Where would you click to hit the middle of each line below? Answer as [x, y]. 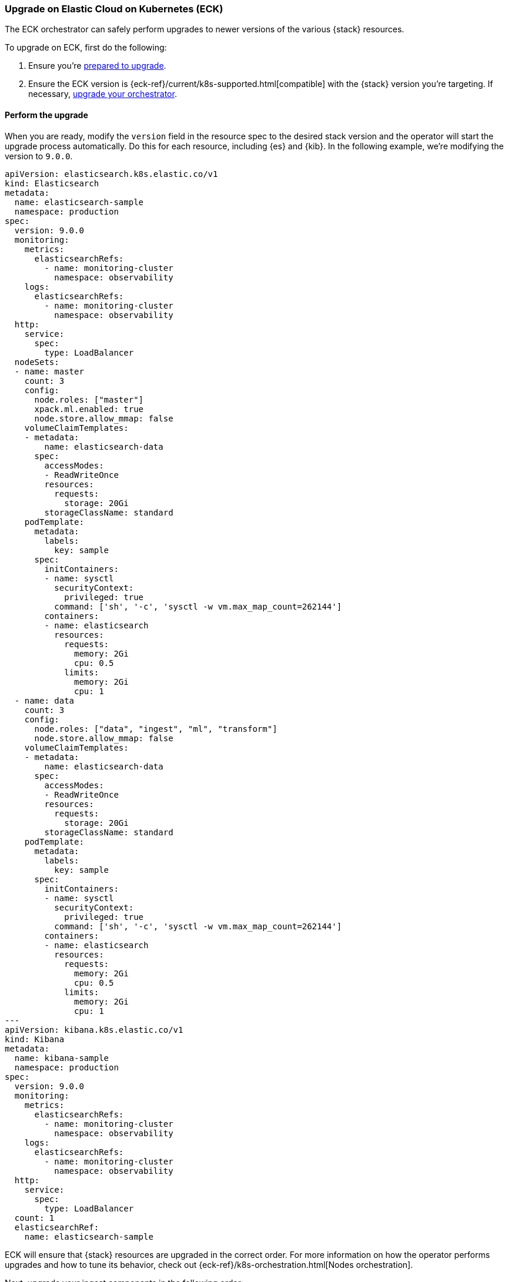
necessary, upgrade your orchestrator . [103, 94]
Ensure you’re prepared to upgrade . [97, 66]
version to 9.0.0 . [39, 156]
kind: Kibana [35, 1039]
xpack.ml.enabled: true [89, 409]
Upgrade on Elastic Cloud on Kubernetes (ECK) [114, 9]
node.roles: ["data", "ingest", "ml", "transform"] [156, 729]
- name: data [44, 700]
